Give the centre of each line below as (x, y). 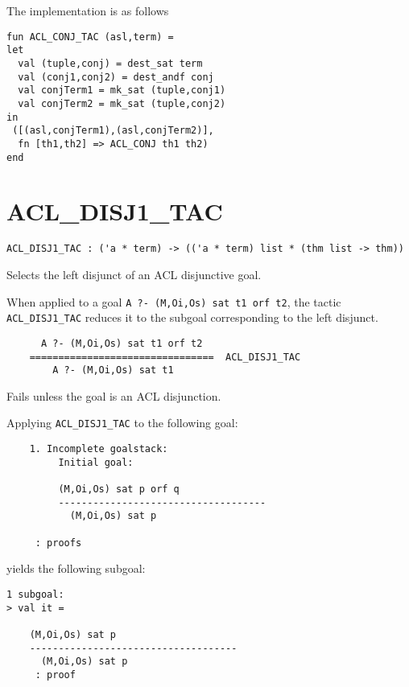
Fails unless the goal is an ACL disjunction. (114, 395)
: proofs (58, 543)
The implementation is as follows (88, 10)
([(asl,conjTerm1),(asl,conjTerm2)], (113, 131)
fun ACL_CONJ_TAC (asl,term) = (90, 37)
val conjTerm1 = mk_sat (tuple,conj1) (122, 91)
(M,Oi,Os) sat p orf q (119, 490)
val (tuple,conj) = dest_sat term (110, 63)
